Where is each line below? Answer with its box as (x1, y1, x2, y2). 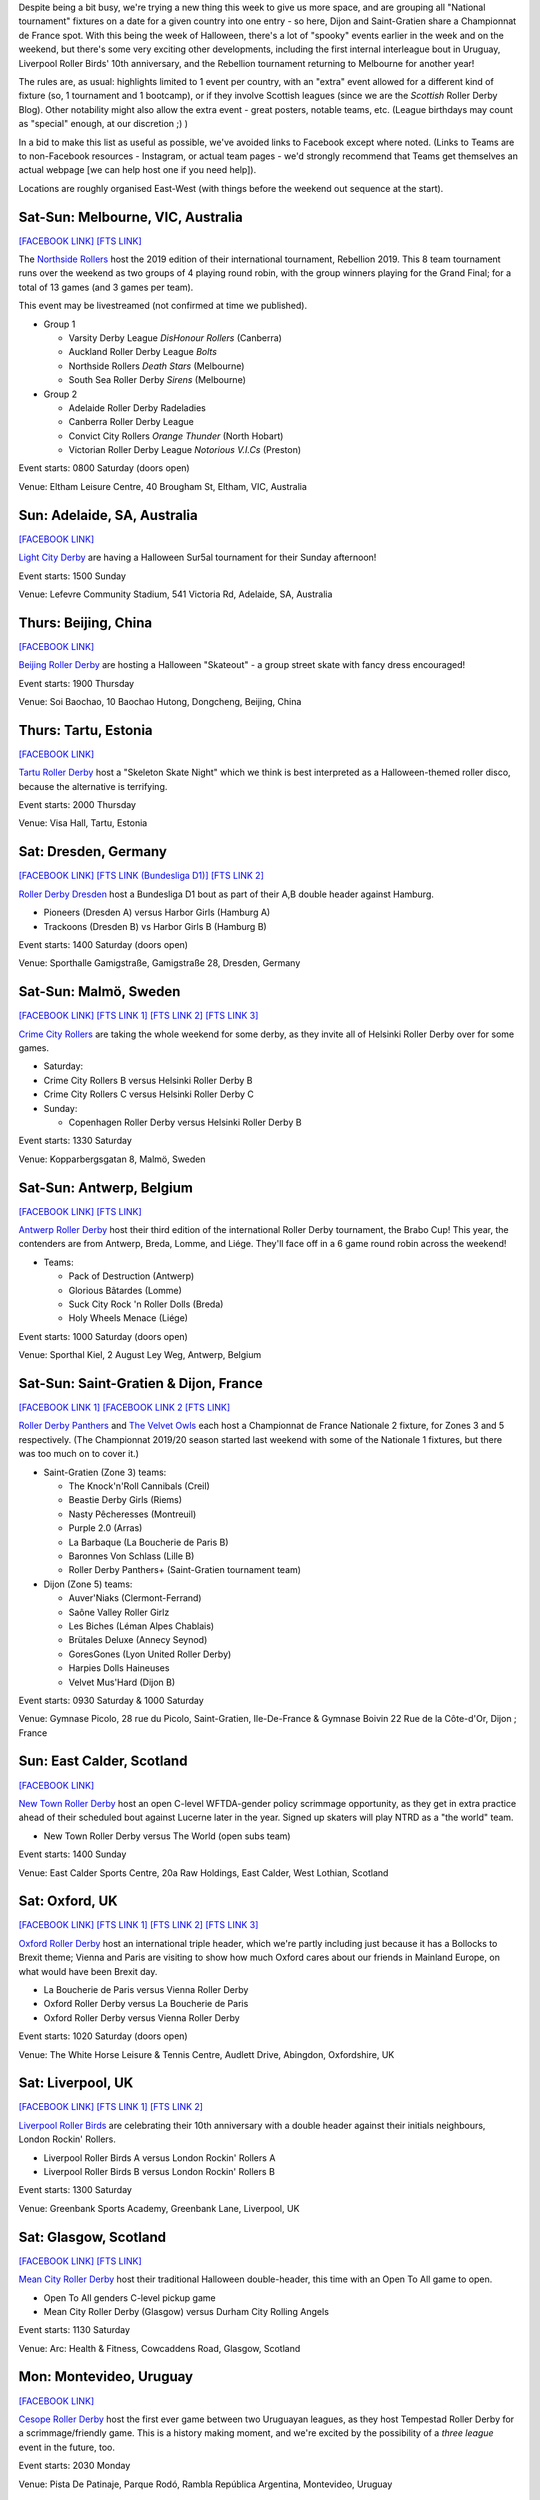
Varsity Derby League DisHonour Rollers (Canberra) (68, 331, 282, 344)
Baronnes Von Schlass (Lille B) (68, 1550, 195, 1562)
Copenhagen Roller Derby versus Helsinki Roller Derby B (68, 1116, 302, 1128)
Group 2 (43, 388, 78, 400)
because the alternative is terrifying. (18, 780, 168, 792)
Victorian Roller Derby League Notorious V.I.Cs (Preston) (68, 444, 302, 456)
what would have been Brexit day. (18, 1965, 158, 1977)
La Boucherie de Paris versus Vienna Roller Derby (43, 1984, 249, 1995)
